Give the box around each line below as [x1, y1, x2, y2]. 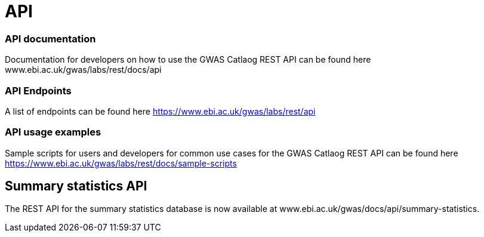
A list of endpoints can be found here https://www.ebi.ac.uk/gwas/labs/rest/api [5, 106, 316, 116]
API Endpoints [5, 84, 72, 97]
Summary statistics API [5, 178, 147, 194]
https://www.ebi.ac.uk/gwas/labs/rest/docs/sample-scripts [5, 158, 237, 168]
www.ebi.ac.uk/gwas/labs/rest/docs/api [5, 64, 162, 75]
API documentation [5, 32, 96, 45]
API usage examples [5, 126, 101, 138]
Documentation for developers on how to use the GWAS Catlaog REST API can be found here [5, 54, 371, 65]
